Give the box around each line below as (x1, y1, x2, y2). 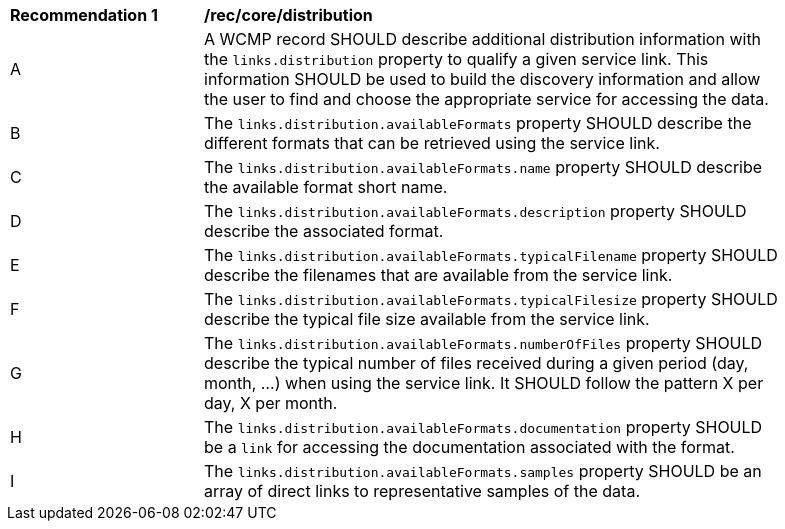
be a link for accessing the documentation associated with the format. (204, 437, 735, 457)
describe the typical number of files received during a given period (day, (204, 353, 749, 373)
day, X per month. (204, 393, 338, 413)
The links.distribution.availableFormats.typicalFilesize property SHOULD (204, 289, 778, 309)
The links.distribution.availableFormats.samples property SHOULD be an (204, 461, 762, 481)
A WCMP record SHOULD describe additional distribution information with (204, 29, 762, 49)
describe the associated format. (204, 221, 444, 241)
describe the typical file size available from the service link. (204, 309, 650, 329)
